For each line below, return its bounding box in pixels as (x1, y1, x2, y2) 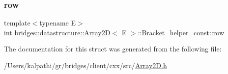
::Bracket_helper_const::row (138, 27, 225, 37)
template (4, 18, 30, 28)
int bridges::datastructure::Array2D (4, 27, 111, 37)
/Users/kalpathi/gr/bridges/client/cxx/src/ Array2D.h (4, 60, 167, 70)
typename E (39, 18, 76, 28)
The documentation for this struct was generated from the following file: (4, 44, 222, 54)
